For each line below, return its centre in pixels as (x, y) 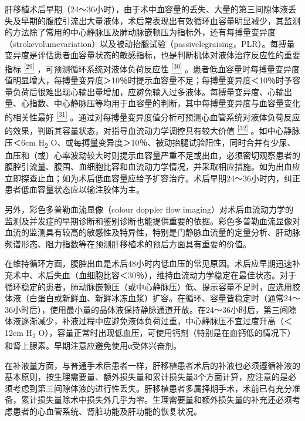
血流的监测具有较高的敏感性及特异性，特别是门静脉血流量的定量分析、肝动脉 (152, 232)
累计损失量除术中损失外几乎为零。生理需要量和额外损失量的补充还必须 (156, 400)
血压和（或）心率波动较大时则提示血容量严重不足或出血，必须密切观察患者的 (152, 155)
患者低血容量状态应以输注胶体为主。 (74, 189)
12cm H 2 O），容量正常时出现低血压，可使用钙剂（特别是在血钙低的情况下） (150, 333)
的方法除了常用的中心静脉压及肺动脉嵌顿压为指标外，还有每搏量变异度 (140, 32)
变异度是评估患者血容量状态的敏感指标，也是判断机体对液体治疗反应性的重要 (152, 55)
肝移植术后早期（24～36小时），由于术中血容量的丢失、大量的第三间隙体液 (146, 9)
